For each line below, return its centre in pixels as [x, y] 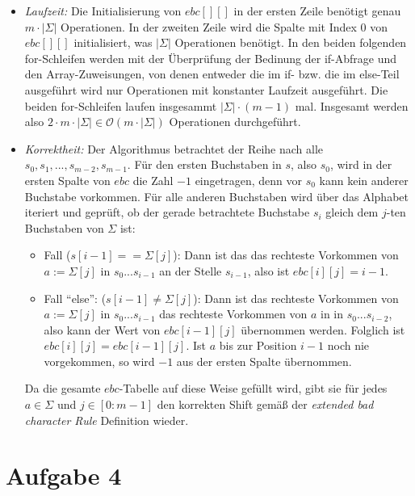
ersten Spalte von [67, 180]
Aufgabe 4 [64, 475]
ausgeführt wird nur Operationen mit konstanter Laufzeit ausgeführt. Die [206, 89]
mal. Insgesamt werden [352, 105]
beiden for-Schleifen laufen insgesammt [121, 105]
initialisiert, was [113, 42]
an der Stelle [191, 270]
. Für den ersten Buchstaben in [204, 164]
